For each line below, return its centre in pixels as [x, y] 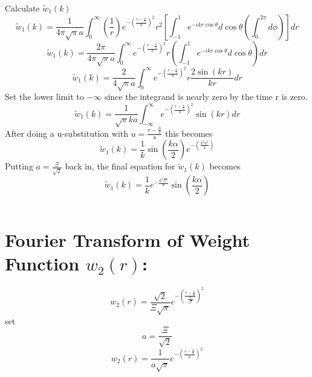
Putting [19, 166]
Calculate [22, 8]
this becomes [189, 133]
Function [42, 264]
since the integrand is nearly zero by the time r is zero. [206, 97]
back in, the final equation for [120, 166]
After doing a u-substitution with [67, 133]
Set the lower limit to [44, 97]
